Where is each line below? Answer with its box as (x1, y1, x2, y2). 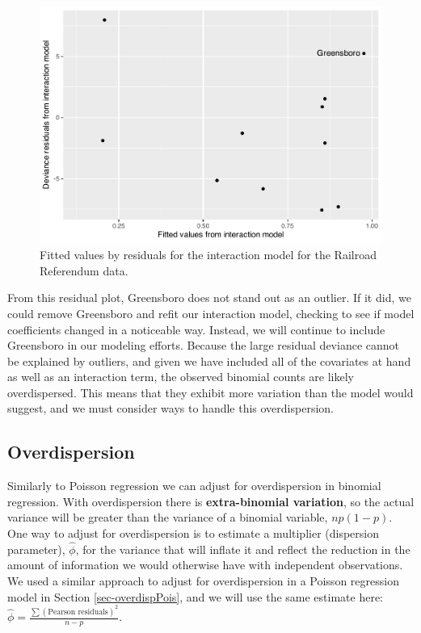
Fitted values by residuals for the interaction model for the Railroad (40, 246, 377, 263)
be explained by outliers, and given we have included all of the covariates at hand (7, 352, 411, 369)
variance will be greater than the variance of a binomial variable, (7, 509, 328, 526)
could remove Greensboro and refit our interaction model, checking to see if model (7, 304, 415, 321)
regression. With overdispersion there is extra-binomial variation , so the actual (7, 493, 415, 509)
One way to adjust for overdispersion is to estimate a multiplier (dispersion (7, 525, 380, 542)
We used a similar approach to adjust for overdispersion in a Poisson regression (7, 572, 399, 589)
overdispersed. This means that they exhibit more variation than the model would (7, 384, 414, 400)
